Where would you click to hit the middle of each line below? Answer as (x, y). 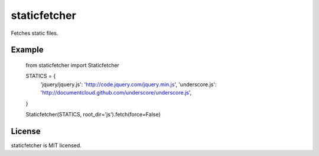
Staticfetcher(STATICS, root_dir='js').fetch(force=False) (93, 114)
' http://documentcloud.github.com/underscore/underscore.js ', (116, 93)
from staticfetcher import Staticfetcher (72, 65)
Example (27, 50)
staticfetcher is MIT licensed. (46, 145)
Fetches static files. (35, 33)
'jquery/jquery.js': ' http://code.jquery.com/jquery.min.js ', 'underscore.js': (128, 84)
